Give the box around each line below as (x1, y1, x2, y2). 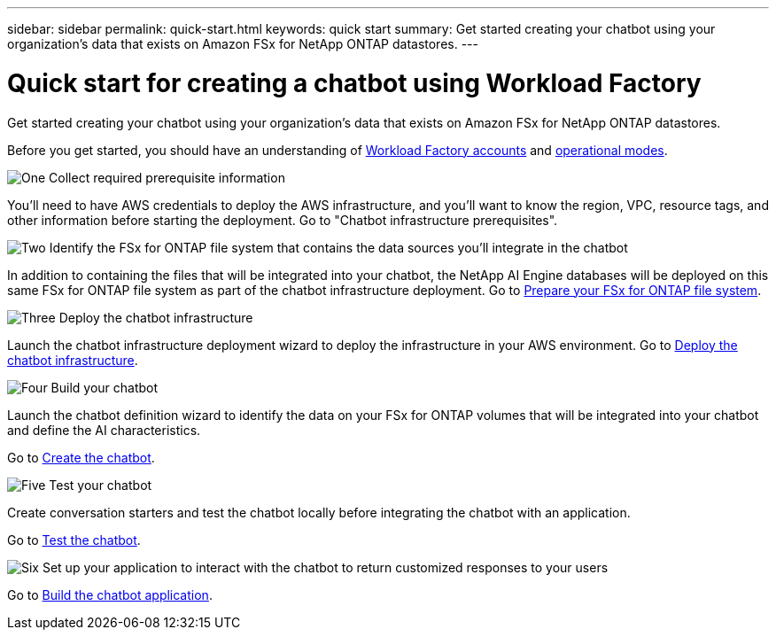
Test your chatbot (49, 477, 152, 493)
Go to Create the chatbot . (7, 449, 155, 465)
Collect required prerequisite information (49, 169, 285, 185)
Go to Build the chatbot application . (7, 587, 213, 602)
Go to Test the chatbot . (7, 532, 141, 548)
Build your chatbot (50, 379, 159, 395)
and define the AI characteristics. (7, 422, 201, 438)
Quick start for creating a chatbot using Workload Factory (7, 67, 702, 98)
